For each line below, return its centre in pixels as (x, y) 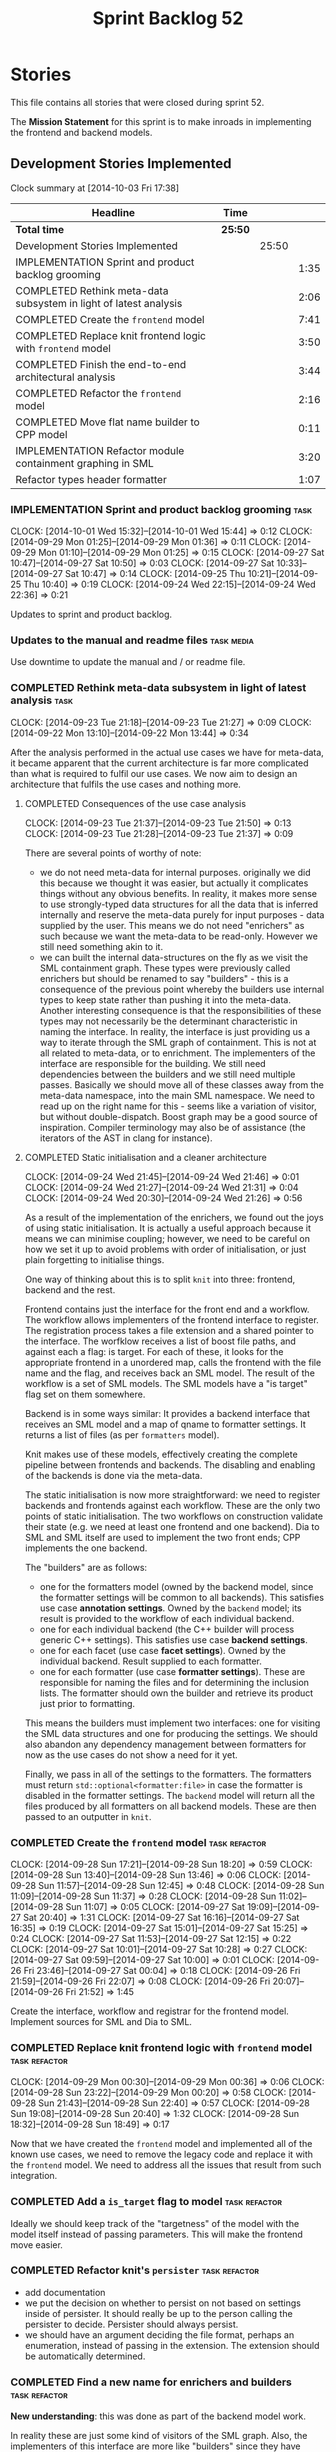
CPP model (41, 434)
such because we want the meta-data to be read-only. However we (178, 936)
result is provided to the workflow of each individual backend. (167, 1618)
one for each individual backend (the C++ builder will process (167, 1629)
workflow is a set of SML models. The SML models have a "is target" (166, 1383)
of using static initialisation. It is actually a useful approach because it (168, 1228)
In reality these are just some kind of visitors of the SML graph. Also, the (159, 2436)
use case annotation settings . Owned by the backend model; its (170, 1608)
